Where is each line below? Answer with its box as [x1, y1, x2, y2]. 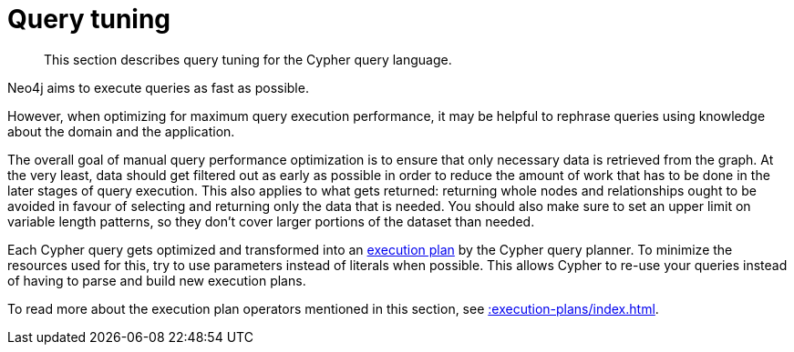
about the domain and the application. [7, 123, 235, 139]
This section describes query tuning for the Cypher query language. [44, 51, 452, 67]
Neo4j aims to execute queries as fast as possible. [7, 79, 309, 96]
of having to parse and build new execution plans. [7, 272, 306, 288]
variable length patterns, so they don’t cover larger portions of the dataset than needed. [7, 213, 535, 229]
